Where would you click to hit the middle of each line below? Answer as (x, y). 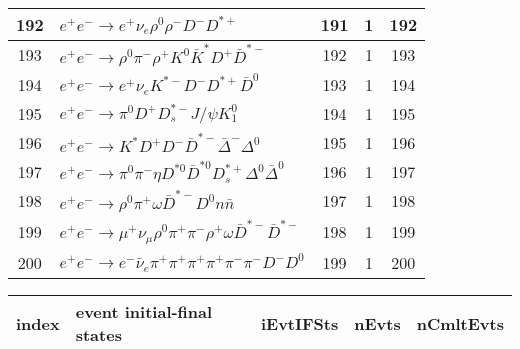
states (98, 335)
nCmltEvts (460, 323)
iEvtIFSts (299, 323)
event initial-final (144, 312)
